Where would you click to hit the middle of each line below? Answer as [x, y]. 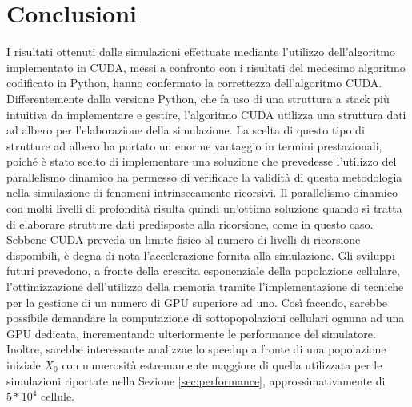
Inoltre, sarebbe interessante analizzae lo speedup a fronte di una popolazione [196, 349]
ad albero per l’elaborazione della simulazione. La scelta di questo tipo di [186, 130]
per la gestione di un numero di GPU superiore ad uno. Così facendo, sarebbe [197, 302]
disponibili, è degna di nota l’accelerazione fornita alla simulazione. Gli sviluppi [201, 255]
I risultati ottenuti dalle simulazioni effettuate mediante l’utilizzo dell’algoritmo [201, 52]
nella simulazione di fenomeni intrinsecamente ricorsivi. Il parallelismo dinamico [202, 192]
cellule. [58, 396]
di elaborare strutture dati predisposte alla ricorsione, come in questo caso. [190, 223]
